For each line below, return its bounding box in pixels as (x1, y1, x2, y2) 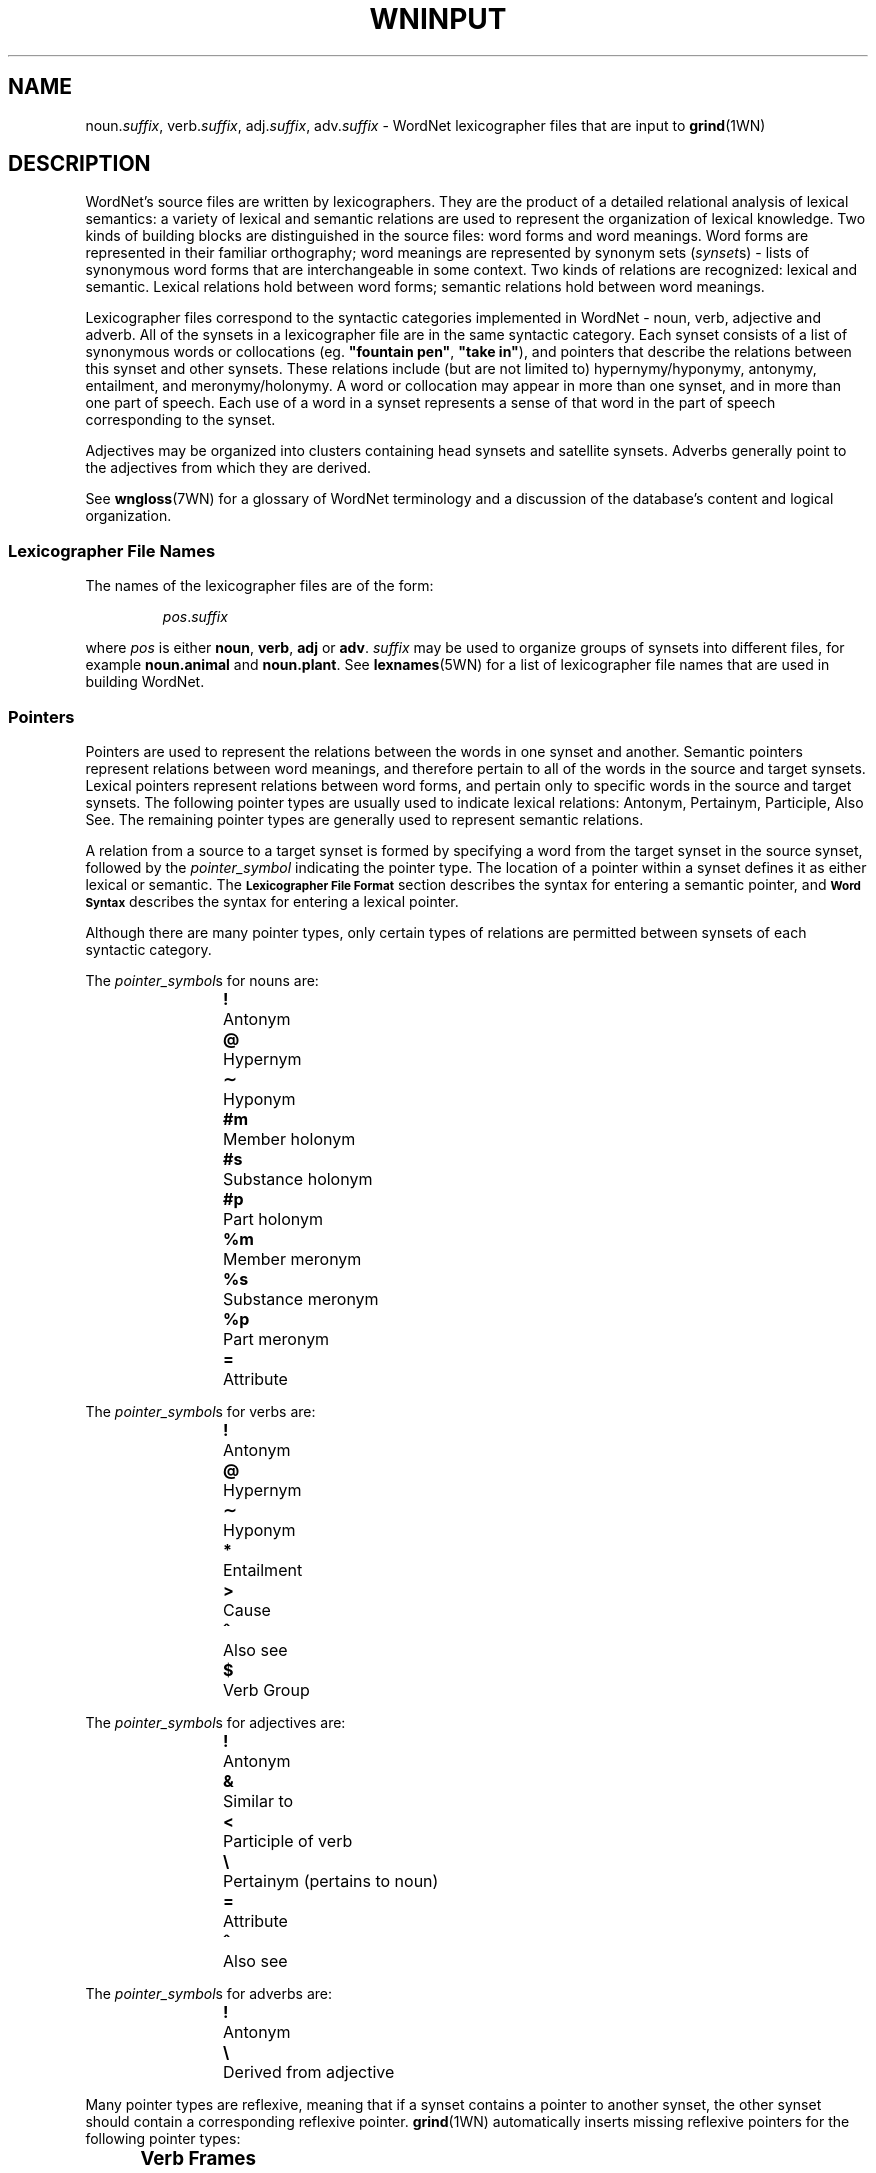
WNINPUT (369, 2, 507, 36)
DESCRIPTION (8, 151, 151, 177)
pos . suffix (162, 608, 228, 626)
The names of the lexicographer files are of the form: (85, 577, 434, 595)
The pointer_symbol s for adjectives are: (85, 1713, 346, 1731)
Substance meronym (223, 1288, 379, 1309)
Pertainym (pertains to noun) (223, 1870, 439, 1891)
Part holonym (223, 1208, 323, 1229)
